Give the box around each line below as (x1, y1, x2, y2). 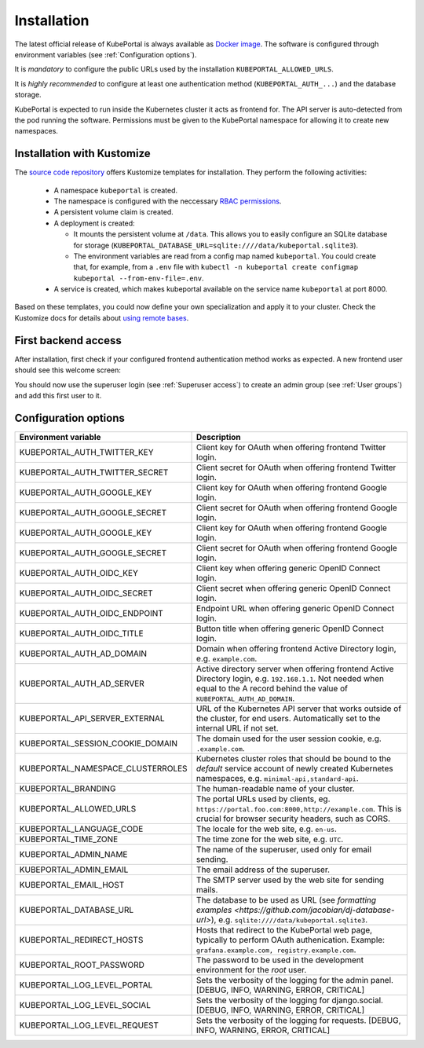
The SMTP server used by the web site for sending (196, 874, 385, 885)
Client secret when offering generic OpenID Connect (196, 582, 391, 593)
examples (196, 904, 232, 915)
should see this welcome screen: (14, 365, 122, 375)
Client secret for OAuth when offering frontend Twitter (196, 462, 397, 473)
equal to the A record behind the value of (196, 683, 349, 694)
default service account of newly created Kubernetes (196, 763, 393, 774)
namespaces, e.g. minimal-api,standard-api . (196, 772, 359, 783)
